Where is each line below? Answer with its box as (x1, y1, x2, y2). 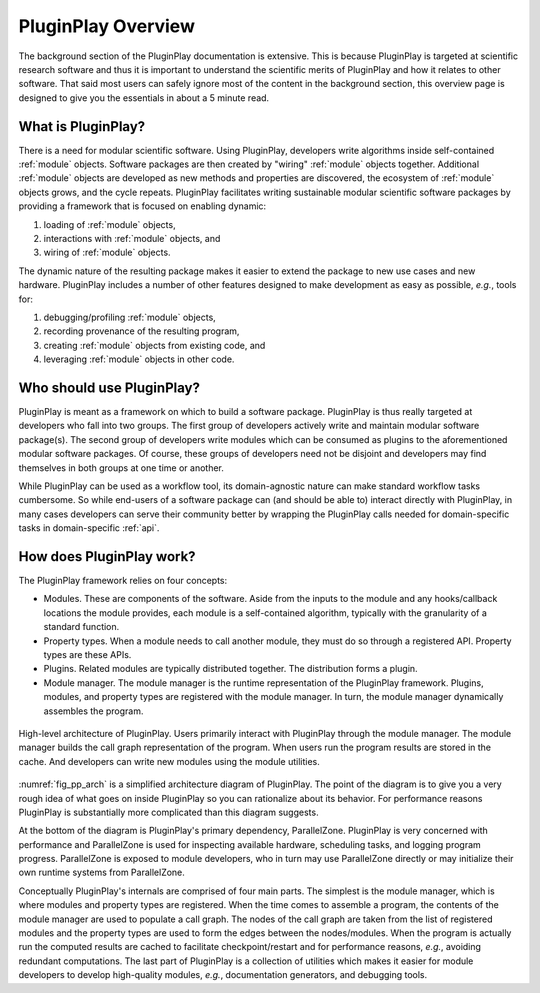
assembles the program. (43, 705, 144, 717)
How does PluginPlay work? (18, 548, 196, 565)
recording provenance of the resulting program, (43, 325, 240, 337)
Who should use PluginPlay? (18, 379, 200, 396)
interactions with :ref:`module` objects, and (43, 232, 221, 244)
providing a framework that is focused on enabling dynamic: (18, 200, 267, 212)
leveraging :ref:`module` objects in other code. (43, 353, 235, 365)
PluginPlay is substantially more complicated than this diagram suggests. (18, 806, 319, 818)
